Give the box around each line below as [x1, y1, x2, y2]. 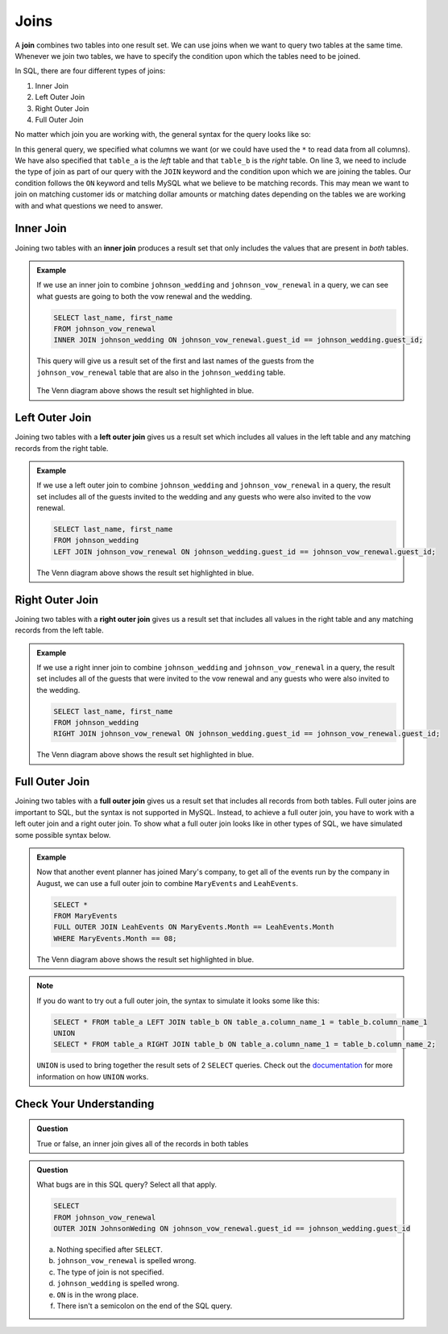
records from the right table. [15, 443, 109, 453]
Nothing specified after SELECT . [56, 1245, 163, 1254]
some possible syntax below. [15, 830, 111, 839]
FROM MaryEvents [53, 911, 118, 921]
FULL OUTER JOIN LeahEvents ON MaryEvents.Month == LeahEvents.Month [53, 922, 334, 932]
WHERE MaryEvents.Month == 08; [53, 934, 177, 942]
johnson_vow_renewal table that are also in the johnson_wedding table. [36, 367, 286, 377]
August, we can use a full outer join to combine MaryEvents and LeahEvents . [36, 878, 298, 888]
